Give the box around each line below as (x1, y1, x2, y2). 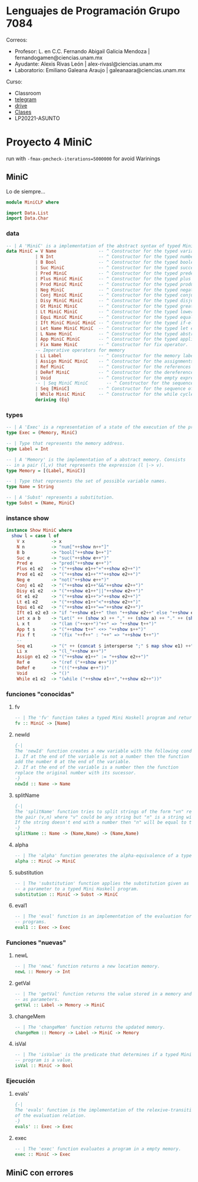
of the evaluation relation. (14, 1113, 87, 1119)
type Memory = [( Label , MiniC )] (6, 467, 85, 474)
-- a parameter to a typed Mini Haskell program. (14, 886, 140, 892)
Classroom (14, 89, 41, 96)
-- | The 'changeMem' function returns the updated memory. (14, 1024, 166, 1030)
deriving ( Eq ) (35, 397, 70, 403)
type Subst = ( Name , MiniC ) (6, 500, 75, 506)
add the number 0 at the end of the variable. (14, 759, 131, 765)
